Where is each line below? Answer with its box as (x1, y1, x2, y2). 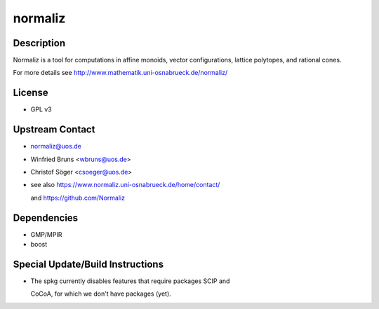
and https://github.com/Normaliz (30, 193, 126, 202)
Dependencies (13, 212, 79, 224)
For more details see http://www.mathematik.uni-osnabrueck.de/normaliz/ (13, 69, 228, 77)
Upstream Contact (13, 123, 95, 136)
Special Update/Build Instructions (13, 258, 164, 270)
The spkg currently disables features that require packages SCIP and (30, 277, 230, 285)
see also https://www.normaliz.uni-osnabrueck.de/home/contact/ (30, 181, 220, 189)
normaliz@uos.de (30, 142, 82, 151)
